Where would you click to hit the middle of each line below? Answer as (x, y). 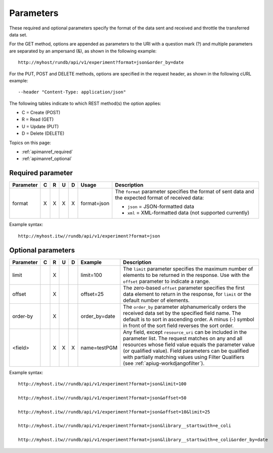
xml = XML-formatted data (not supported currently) (188, 213)
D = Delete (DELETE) (43, 133)
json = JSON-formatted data (161, 207)
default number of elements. (156, 300)
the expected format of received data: (159, 198)
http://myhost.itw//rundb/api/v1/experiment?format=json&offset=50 (102, 398)
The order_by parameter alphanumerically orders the (185, 307)
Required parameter (41, 173)
